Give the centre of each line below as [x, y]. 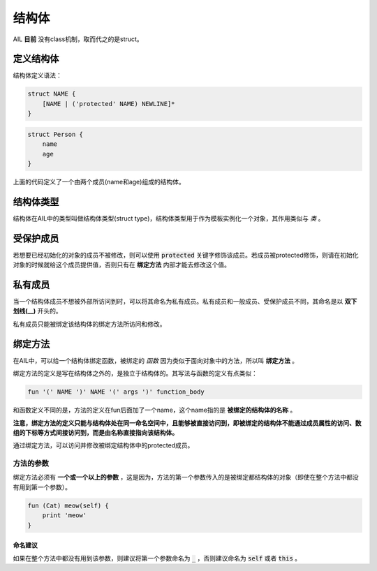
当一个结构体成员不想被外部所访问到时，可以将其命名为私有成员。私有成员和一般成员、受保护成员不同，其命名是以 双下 [185, 302]
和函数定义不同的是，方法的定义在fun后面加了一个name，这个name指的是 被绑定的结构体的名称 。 [155, 410]
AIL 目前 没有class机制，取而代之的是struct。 [78, 39]
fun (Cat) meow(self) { [68, 505]
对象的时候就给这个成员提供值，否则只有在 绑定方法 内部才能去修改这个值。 [121, 265]
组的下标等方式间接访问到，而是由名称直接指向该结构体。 [95, 432]
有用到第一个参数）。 [42, 487]
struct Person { [56, 134]
